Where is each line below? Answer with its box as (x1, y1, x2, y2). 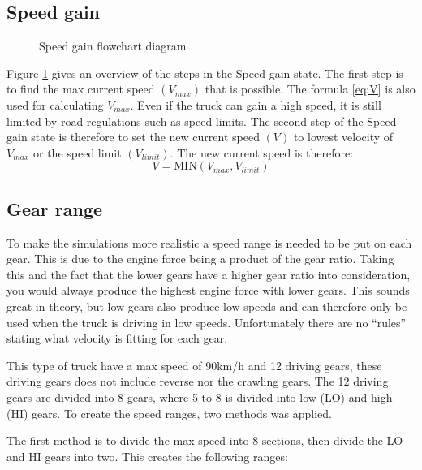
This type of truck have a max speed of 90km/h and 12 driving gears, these (6, 356, 382, 373)
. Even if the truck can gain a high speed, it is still (130, 96, 381, 113)
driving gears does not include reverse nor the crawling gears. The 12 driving (6, 373, 389, 390)
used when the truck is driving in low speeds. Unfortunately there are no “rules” (6, 313, 407, 330)
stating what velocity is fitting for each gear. (6, 330, 228, 347)
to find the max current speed (6, 80, 155, 97)
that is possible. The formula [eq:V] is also (205, 80, 416, 97)
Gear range (6, 196, 103, 221)
